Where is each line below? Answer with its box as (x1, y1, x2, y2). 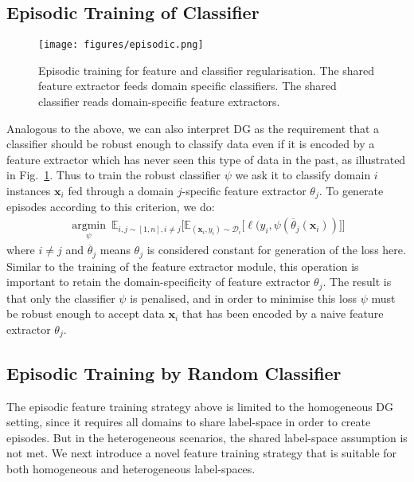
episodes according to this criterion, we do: (6, 198, 215, 215)
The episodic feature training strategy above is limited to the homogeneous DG (6, 398, 394, 414)
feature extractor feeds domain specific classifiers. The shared (38, 77, 337, 94)
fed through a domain (68, 182, 174, 199)
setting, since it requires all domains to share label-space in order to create (6, 413, 371, 430)
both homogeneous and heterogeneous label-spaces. (6, 460, 256, 477)
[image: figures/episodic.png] (38, 39, 204, 51)
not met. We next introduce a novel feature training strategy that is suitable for (6, 445, 397, 461)
